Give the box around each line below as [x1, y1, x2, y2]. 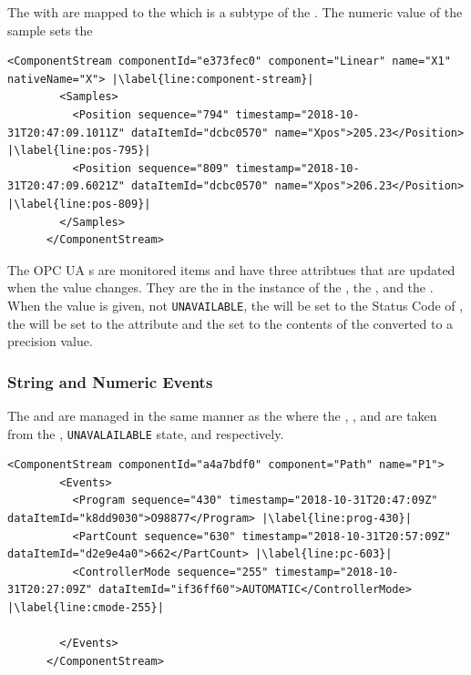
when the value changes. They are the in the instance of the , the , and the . [7, 278, 434, 297]
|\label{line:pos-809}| [7, 197, 151, 210]
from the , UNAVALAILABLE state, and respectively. [7, 424, 284, 443]
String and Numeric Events [7, 370, 213, 393]
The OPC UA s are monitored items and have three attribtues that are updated [7, 260, 456, 279]
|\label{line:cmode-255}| [7, 600, 164, 614]
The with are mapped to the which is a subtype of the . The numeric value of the [7, 3, 463, 21]
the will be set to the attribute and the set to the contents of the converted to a [7, 313, 454, 332]
